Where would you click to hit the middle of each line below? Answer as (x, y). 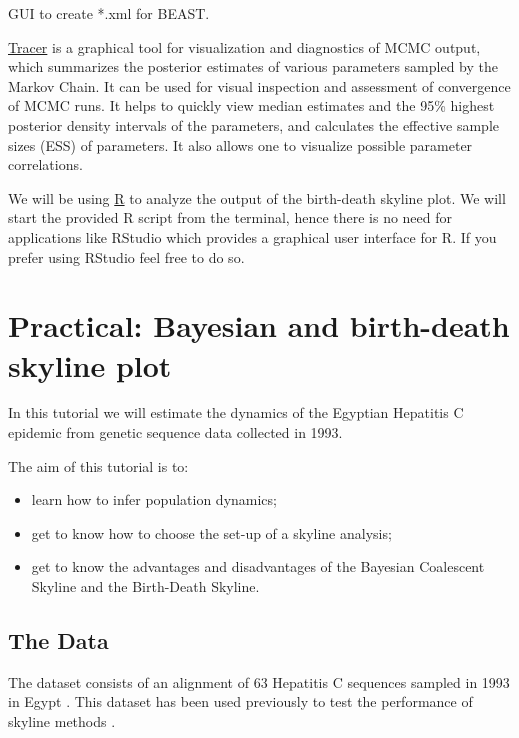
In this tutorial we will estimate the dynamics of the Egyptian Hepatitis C (236, 412)
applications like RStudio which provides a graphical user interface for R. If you (252, 236)
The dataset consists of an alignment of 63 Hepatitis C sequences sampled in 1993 (259, 681)
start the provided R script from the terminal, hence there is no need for (230, 217)
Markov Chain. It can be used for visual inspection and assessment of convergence (259, 85)
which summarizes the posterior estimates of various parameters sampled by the (253, 66)
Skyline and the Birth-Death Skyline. (145, 586)
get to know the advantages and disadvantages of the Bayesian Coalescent (258, 566)
